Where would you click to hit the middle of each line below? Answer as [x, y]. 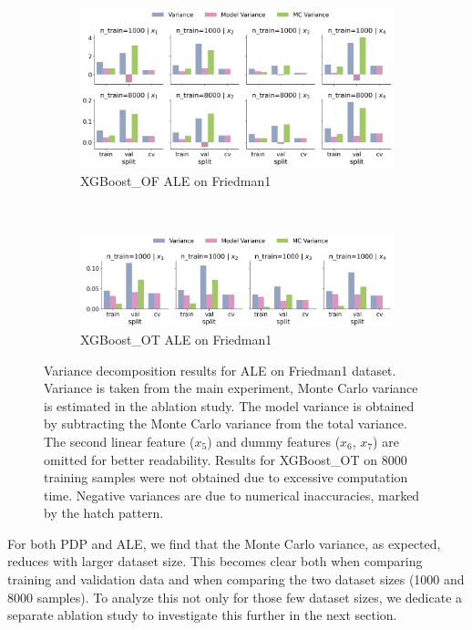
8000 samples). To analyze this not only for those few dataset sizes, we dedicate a [235, 597]
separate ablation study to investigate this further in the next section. [202, 615]
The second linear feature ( [119, 441]
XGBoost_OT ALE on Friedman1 [176, 339]
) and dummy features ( [274, 441]
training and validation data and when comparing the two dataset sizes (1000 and [236, 579]
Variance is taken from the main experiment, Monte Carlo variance [231, 388]
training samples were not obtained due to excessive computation [226, 477]
